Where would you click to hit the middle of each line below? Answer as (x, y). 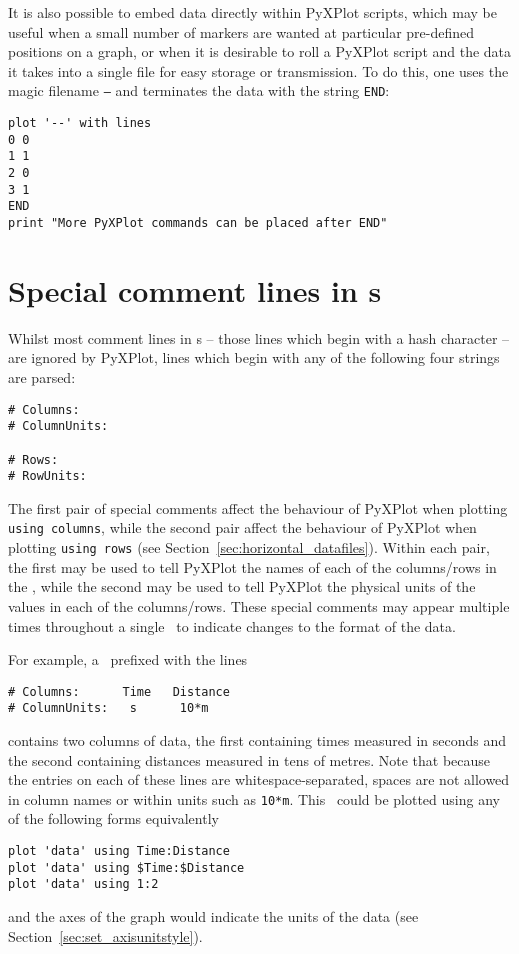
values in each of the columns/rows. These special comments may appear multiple (259, 605)
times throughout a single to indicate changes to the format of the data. (232, 625)
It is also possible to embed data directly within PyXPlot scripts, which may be (252, 12)
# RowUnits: (47, 476)
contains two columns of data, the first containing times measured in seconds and (257, 740)
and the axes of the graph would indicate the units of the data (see (213, 916)
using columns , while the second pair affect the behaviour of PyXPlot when (242, 527)
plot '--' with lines (80, 123)
